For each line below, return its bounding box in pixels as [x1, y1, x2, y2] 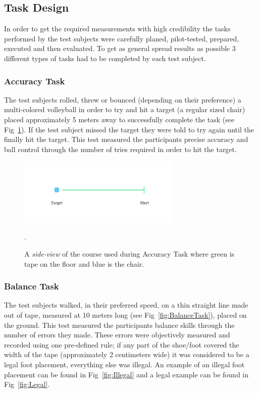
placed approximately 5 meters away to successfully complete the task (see [4, 114, 235, 124]
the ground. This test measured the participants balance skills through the [4, 319, 235, 330]
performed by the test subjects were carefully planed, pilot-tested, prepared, [4, 33, 239, 43]
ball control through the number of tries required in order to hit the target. [4, 143, 237, 154]
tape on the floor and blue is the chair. [24, 258, 144, 269]
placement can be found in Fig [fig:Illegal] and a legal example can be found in [4, 369, 249, 379]
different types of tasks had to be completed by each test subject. [4, 53, 206, 63]
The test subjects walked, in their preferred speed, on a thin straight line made [4, 300, 248, 310]
